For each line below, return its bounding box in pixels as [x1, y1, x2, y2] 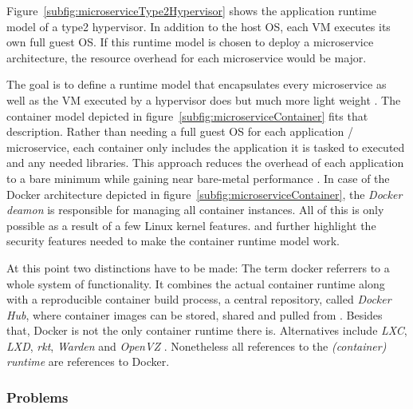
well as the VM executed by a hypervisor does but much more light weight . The [6, 91, 401, 108]
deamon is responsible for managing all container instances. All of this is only [6, 201, 384, 218]
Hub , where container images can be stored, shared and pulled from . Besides [6, 306, 383, 323]
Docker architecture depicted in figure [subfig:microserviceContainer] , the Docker [6, 185, 403, 202]
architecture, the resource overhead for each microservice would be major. [6, 49, 367, 66]
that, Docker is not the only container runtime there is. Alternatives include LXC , [6, 322, 407, 339]
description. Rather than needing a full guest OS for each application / [6, 123, 353, 140]
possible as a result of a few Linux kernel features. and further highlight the [6, 216, 376, 233]
